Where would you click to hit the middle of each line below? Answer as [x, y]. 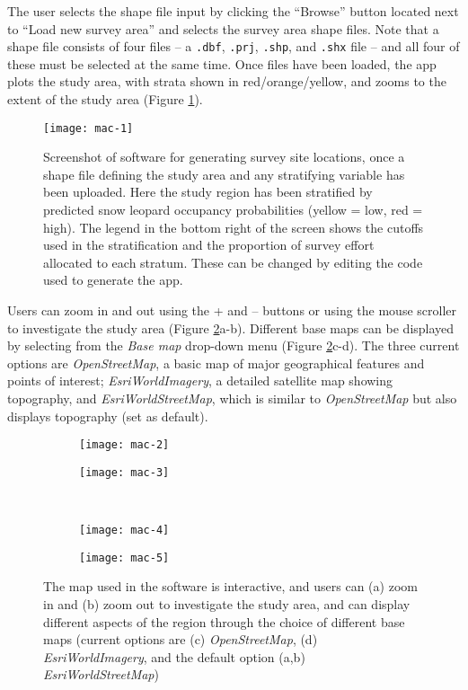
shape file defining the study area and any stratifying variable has [224, 174]
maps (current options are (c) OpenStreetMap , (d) [181, 639]
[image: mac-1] [88, 128]
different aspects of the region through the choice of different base [224, 621]
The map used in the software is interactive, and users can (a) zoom [230, 586]
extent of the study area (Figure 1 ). [105, 99]
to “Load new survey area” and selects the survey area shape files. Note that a [223, 28]
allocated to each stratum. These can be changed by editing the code [233, 262]
